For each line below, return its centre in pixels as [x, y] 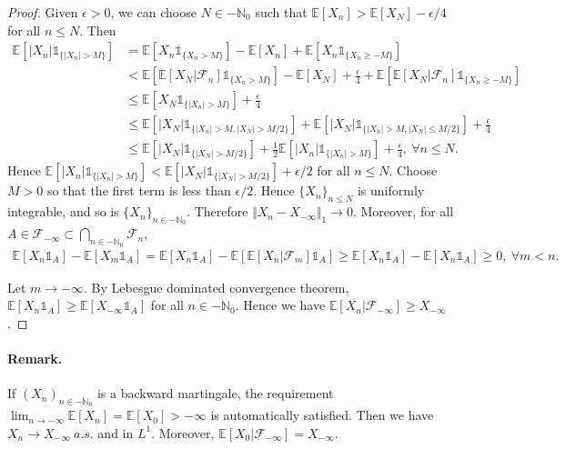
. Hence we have [280, 305]
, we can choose [153, 12]
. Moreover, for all [403, 211]
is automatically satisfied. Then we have [322, 415]
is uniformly [391, 190]
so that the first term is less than [139, 190]
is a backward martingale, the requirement [215, 393]
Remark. [35, 358]
